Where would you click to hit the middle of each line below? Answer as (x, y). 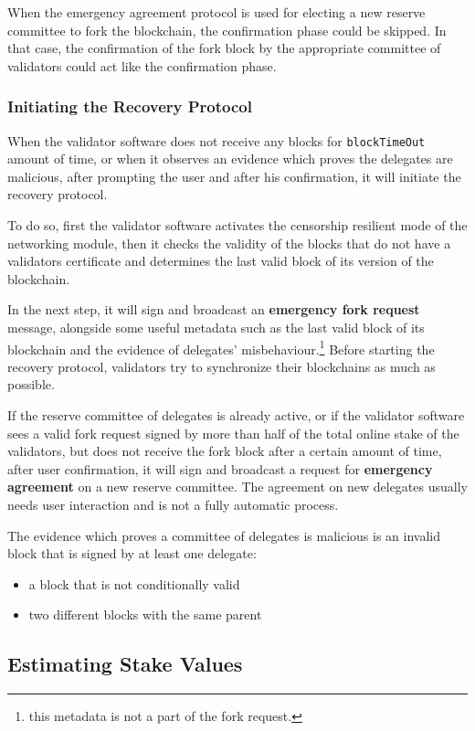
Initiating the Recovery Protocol (130, 106)
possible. (31, 384)
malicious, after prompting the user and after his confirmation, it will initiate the (234, 176)
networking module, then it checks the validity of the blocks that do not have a (229, 243)
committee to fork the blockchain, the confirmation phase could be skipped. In (227, 30)
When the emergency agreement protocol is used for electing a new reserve (216, 12)
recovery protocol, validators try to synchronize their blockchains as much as (222, 366)
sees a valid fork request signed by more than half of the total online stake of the (233, 433)
